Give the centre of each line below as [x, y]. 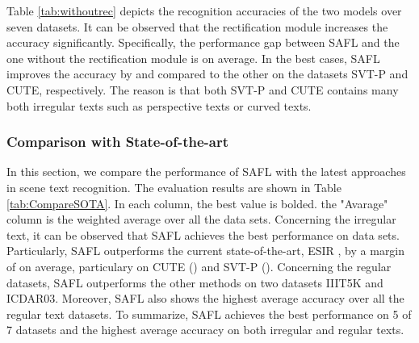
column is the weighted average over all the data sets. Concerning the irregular [201, 219]
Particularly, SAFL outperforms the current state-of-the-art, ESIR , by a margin [206, 251]
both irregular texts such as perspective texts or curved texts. [159, 105]
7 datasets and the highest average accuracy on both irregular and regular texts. [205, 330]
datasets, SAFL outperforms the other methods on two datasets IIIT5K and [195, 282]
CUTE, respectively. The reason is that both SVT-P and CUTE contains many [203, 89]
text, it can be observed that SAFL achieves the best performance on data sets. [203, 234]
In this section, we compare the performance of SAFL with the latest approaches [206, 171]
